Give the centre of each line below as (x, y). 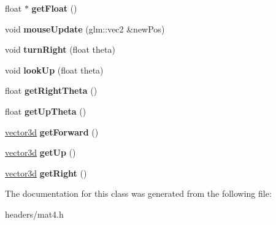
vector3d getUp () (40, 152)
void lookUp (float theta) (54, 70)
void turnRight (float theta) (60, 49)
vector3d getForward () (52, 132)
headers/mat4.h (34, 214)
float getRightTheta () (51, 90)
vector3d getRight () (46, 173)
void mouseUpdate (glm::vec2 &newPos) (85, 29)
